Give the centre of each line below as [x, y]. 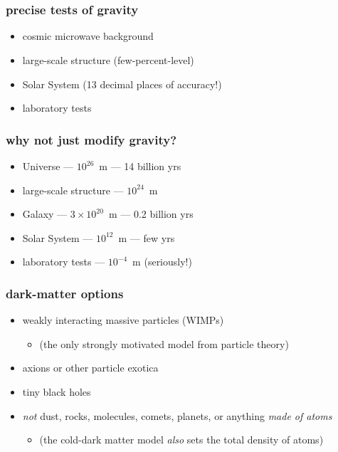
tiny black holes [57, 391]
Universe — [48, 166]
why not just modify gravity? [91, 139]
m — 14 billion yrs [140, 166]
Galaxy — [45, 214]
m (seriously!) [162, 262]
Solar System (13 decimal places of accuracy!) [122, 84]
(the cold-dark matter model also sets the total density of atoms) [181, 440]
